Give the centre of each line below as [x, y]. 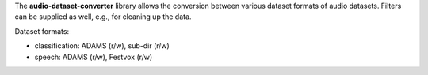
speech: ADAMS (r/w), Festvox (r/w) [94, 57]
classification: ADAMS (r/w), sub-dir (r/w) [102, 46]
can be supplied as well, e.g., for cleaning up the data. [103, 17]
